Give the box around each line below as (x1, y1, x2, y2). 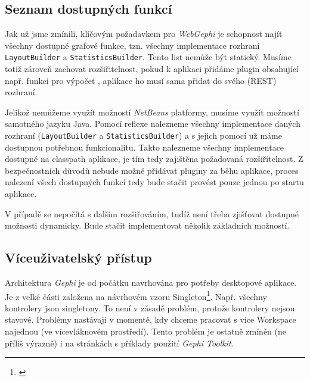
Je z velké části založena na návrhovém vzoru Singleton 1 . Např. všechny (5, 288, 267, 302)
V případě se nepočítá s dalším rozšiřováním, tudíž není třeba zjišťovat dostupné (5, 207, 299, 220)
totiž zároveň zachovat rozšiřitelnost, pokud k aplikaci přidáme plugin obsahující (5, 63, 299, 75)
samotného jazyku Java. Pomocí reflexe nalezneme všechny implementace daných (5, 117, 300, 130)
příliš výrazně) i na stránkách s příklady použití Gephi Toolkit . (5, 336, 234, 349)
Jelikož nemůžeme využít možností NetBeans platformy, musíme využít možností (5, 105, 299, 118)
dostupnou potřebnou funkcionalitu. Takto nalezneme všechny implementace (5, 140, 284, 153)
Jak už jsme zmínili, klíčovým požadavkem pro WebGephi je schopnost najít (5, 27, 283, 40)
